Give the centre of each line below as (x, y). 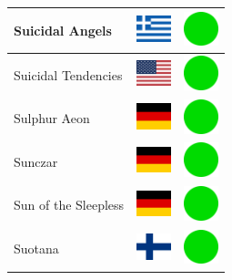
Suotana (36, 249)
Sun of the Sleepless (69, 205)
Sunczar (36, 161)
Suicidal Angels (63, 30)
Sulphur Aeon (52, 118)
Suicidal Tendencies (68, 74)
